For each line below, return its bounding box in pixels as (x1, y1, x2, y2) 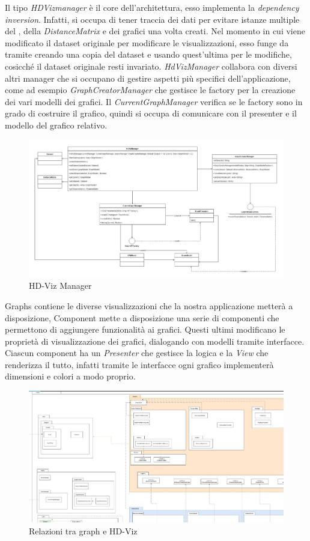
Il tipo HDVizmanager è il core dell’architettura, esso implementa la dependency (5, 1, 299, 13)
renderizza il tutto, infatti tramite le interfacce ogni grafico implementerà (5, 358, 274, 370)
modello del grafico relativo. (5, 118, 108, 131)
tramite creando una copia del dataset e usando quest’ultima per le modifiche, (5, 48, 292, 61)
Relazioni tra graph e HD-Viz (29, 524, 138, 537)
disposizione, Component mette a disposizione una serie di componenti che (5, 311, 279, 324)
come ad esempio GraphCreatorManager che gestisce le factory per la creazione (5, 83, 296, 96)
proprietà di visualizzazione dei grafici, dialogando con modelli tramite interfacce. (5, 334, 305, 347)
